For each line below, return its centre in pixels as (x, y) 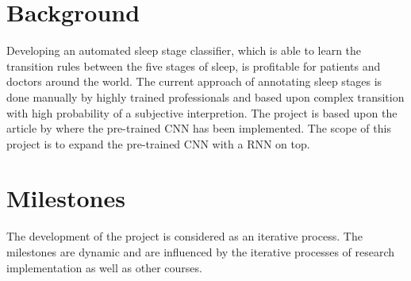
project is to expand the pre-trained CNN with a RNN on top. (158, 143)
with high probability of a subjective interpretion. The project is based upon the (202, 112)
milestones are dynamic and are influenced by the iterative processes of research (201, 252)
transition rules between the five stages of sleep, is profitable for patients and (194, 65)
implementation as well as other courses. (104, 267)
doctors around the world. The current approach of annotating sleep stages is (194, 81)
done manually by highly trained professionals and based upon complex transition (205, 96)
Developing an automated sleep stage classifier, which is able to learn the (184, 50)
